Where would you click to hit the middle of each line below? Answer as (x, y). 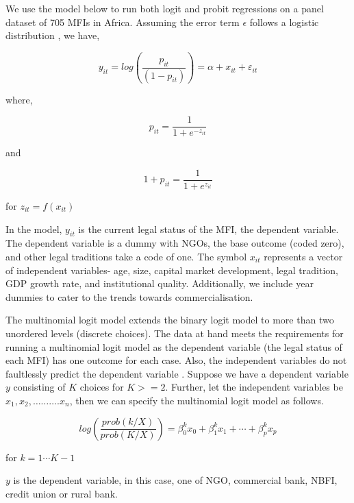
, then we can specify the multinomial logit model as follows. (197, 400)
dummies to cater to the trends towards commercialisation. (129, 296)
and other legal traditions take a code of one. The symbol (126, 257)
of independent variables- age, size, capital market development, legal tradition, (172, 270)
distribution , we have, (53, 35)
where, (19, 99)
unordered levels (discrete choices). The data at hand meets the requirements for (175, 333)
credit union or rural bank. (62, 493)
